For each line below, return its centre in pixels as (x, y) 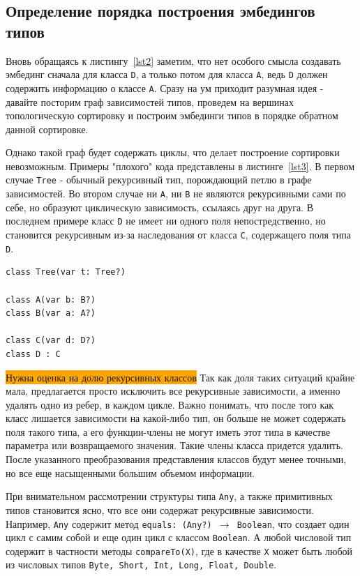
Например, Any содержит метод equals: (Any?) (109, 523)
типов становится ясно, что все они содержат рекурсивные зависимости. (160, 509)
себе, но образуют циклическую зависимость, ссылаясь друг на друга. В (160, 207)
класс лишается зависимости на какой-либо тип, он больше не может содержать (176, 418)
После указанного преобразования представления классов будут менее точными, (176, 459)
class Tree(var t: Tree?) (66, 272)
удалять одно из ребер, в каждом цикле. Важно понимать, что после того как (170, 404)
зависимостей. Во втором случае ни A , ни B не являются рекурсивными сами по (176, 194)
